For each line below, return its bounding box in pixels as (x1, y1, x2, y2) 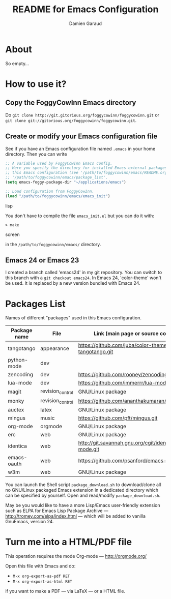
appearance (40, 345, 70, 352)
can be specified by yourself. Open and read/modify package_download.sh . (5, 492, 161, 498)
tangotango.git (78, 348, 113, 355)
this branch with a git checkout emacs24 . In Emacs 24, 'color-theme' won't (5, 275, 162, 281)
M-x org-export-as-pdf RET (12, 574, 70, 579)
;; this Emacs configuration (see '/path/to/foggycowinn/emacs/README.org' (5, 170, 169, 175)
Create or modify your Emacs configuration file (5, 132, 158, 141)
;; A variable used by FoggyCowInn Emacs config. (5, 161, 113, 166)
